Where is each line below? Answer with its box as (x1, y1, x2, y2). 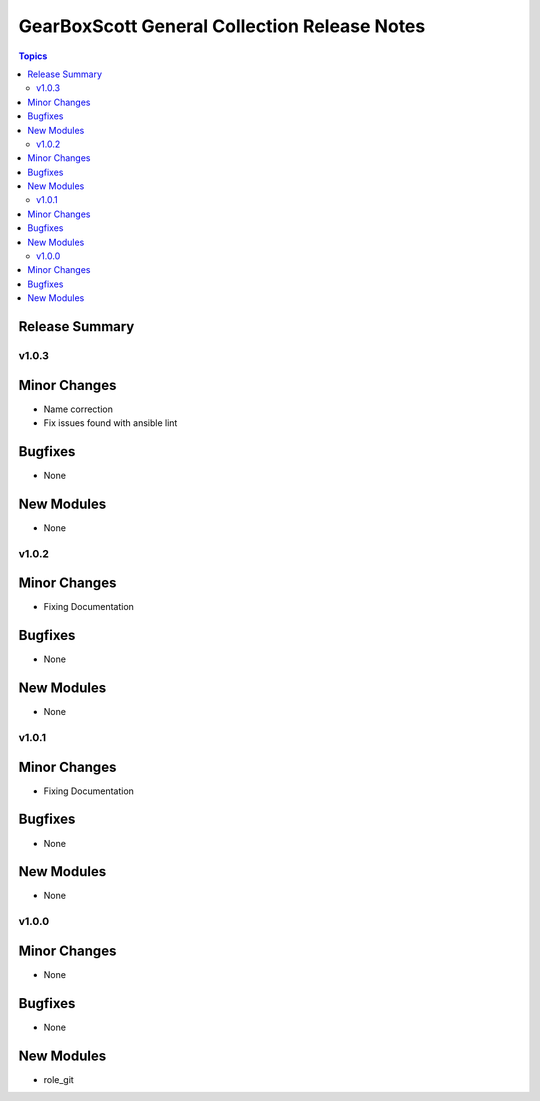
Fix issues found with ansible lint (43, 417, 178, 429)
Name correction (43, 403, 114, 415)
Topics (18, 50, 48, 62)
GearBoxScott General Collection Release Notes (18, 15, 426, 37)
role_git (43, 1073, 74, 1085)
